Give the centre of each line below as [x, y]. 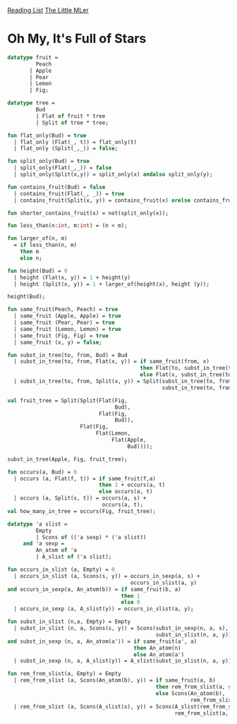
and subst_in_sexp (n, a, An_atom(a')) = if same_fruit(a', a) [102, 641]
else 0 [130, 603]
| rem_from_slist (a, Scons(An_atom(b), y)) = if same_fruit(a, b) [115, 680]
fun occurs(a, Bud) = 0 [42, 472]
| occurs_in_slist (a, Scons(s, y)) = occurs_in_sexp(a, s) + [107, 576]
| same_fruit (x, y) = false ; [58, 342]
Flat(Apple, [129, 440]
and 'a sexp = [44, 544]
